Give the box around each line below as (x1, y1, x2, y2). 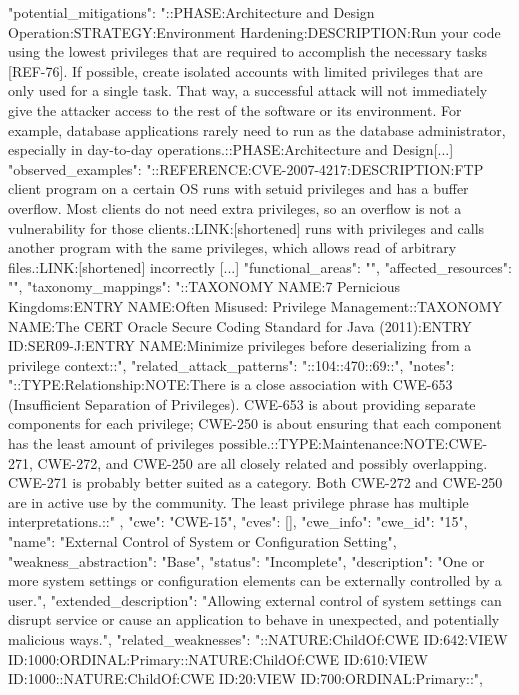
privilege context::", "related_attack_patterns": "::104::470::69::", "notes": (8, 354, 455, 375)
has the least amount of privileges (8, 433, 214, 454)
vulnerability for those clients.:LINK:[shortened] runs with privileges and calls (8, 217, 485, 238)
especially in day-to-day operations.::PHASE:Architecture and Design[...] (8, 139, 454, 160)
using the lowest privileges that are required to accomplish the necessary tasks (8, 41, 488, 62)
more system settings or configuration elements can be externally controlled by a (8, 570, 502, 591)
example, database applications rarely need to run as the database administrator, (8, 119, 506, 140)
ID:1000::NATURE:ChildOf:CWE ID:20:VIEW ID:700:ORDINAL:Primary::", (8, 668, 483, 689)
